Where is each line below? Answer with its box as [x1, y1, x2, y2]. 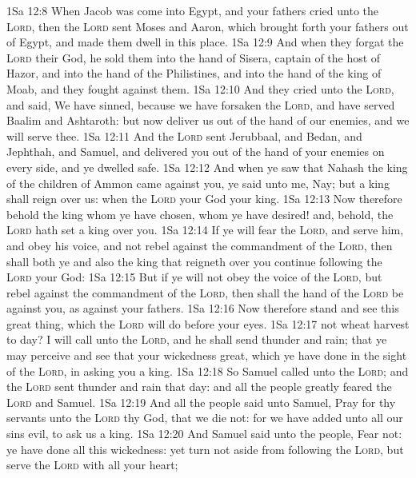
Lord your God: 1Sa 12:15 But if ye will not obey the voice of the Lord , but [6, 269, 382, 285]
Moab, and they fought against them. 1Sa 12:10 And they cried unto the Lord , [6, 80, 394, 97]
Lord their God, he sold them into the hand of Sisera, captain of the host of [6, 49, 381, 66]
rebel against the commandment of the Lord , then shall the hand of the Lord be [6, 284, 404, 301]
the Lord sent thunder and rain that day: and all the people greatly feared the [6, 378, 392, 395]
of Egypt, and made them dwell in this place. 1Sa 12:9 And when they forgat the [6, 34, 404, 50]
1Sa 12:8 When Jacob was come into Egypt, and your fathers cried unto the [6, 2, 378, 18]
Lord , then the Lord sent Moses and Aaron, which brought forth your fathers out [6, 18, 409, 34]
